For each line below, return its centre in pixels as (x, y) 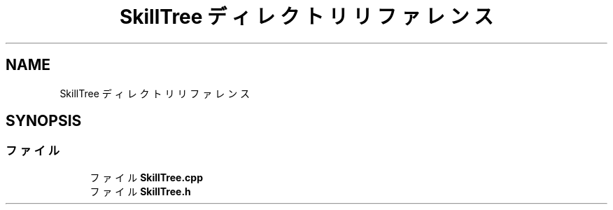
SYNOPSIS (44, 121)
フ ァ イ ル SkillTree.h (140, 191)
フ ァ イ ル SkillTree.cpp (146, 177)
